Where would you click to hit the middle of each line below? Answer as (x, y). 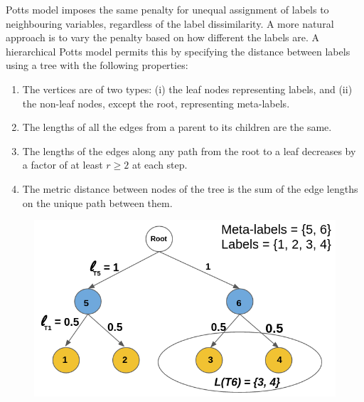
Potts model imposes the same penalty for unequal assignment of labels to (167, 9)
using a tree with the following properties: (97, 65)
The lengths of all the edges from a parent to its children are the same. (177, 127)
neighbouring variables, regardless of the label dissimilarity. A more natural (170, 23)
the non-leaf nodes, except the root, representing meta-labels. (156, 103)
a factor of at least (63, 165)
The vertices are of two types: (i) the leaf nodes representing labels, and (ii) (187, 89)
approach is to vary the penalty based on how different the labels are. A (162, 37)
